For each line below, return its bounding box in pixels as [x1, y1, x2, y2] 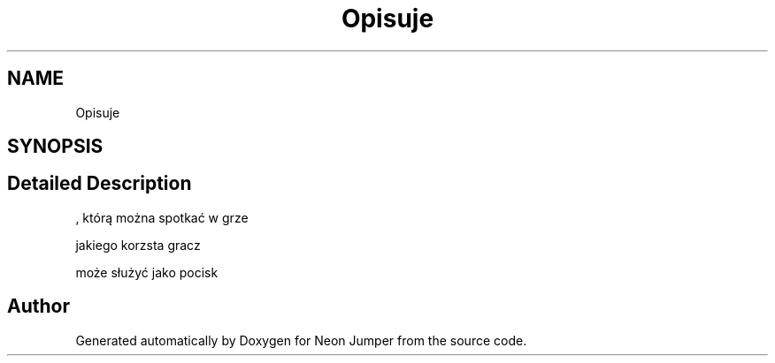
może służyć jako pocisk [75, 264, 219, 280]
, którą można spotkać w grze [75, 209, 249, 225]
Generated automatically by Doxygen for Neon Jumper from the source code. [75, 332, 527, 348]
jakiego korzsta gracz [75, 237, 201, 253]
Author [7, 295, 70, 318]
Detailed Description [7, 172, 192, 195]
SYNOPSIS [7, 135, 104, 158]
